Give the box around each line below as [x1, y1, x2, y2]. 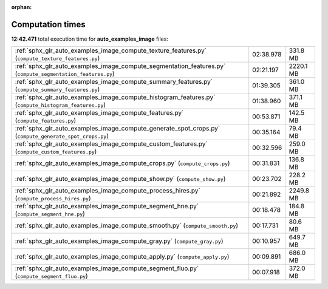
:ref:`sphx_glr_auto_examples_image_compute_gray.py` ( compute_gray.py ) [15, 237, 224, 245]
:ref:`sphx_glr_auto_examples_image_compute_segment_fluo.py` [15, 264, 199, 273]
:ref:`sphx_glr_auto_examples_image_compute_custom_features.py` [15, 140, 208, 148]
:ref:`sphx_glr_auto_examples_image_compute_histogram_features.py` [15, 93, 216, 101]
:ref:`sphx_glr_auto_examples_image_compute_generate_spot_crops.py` [15, 124, 220, 133]
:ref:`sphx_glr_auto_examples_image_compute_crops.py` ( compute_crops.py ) [15, 159, 230, 168]
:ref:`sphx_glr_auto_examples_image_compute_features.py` [15, 109, 184, 117]
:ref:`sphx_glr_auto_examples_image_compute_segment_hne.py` [15, 202, 199, 211]
